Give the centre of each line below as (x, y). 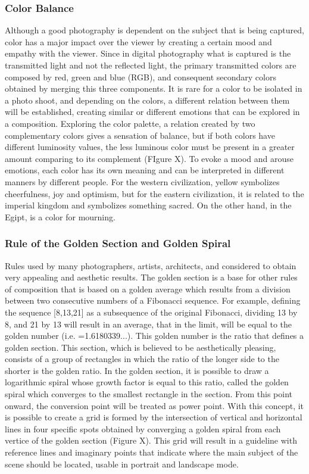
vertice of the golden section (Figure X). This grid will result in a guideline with (151, 440)
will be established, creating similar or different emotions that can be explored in (152, 112)
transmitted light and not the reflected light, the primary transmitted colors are (151, 65)
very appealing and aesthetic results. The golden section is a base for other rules (151, 277)
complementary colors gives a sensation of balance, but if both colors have (140, 135)
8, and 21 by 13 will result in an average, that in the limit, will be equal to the (148, 324)
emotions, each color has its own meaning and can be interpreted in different (145, 170)
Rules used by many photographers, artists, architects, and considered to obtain (151, 265)
